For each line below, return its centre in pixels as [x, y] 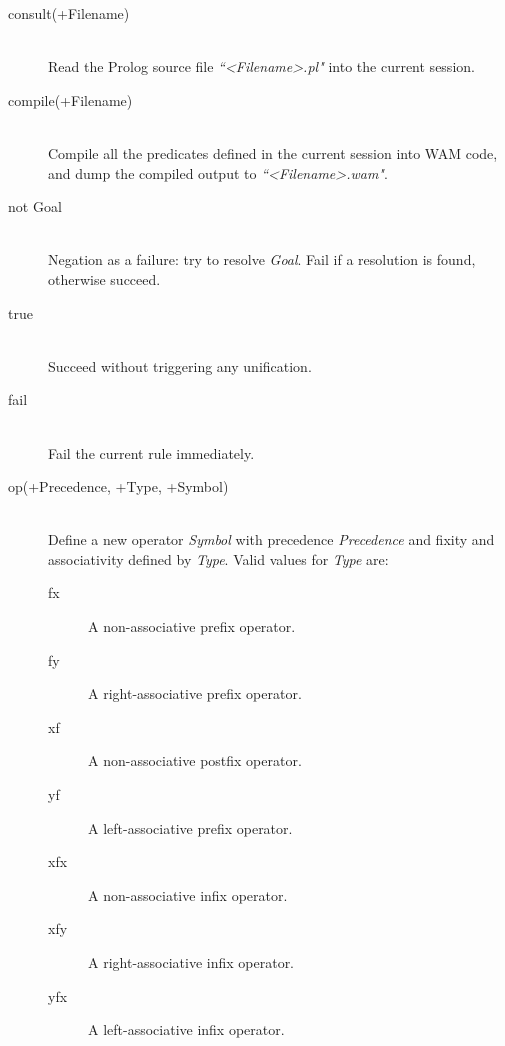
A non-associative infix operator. [188, 894]
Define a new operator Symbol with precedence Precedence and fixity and [271, 539]
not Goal [35, 206]
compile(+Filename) [70, 99]
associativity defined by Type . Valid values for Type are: [218, 558]
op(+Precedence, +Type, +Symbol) [118, 486]
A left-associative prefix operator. [190, 827]
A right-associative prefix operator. [195, 693]
